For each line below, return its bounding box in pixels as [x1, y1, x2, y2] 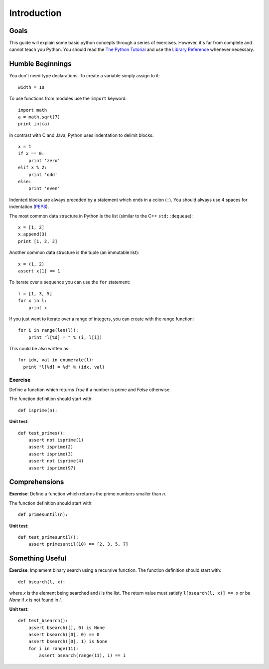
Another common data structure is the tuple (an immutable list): [9, 249, 139, 255]
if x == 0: [18, 151, 45, 157]
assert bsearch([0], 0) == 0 [28, 632, 100, 638]
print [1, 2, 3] [18, 238, 58, 244]
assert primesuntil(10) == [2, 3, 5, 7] [28, 541, 129, 547]
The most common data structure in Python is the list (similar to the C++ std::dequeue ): [9, 213, 193, 219]
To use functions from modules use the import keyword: [9, 95, 127, 102]
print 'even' [28, 186, 60, 192]
